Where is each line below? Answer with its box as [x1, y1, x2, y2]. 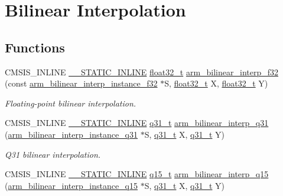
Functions [5, 38, 65, 56]
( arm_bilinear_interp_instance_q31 [5, 128, 138, 140]
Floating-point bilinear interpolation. [5, 97, 136, 109]
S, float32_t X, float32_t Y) [164, 77, 268, 89]
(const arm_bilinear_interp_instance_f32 [5, 77, 158, 89]
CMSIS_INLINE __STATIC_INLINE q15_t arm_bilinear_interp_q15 [5, 168, 269, 180]
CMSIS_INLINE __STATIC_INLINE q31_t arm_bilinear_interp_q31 [5, 117, 269, 129]
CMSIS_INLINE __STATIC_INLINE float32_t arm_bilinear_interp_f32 [5, 65, 278, 78]
